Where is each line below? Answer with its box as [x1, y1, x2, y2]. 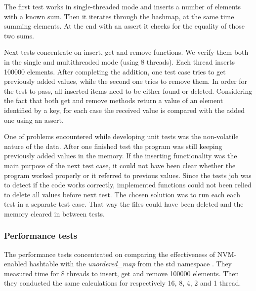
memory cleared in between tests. [4, 208, 105, 218]
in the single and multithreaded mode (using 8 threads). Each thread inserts [4, 56, 235, 67]
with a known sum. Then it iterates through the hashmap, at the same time [4, 11, 234, 21]
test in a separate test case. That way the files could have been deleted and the [4, 199, 244, 209]
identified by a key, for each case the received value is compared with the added [4, 105, 245, 115]
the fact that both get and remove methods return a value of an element [4, 95, 223, 106]
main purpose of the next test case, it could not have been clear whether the [4, 160, 236, 170]
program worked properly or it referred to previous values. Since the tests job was [4, 170, 252, 180]
